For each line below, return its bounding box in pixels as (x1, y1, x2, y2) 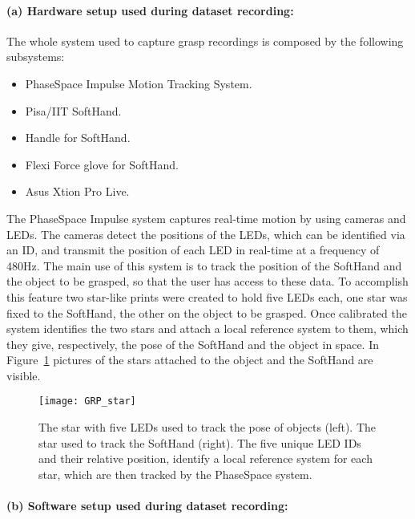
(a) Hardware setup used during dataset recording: (6, 2, 294, 18)
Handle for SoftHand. (25, 129, 131, 146)
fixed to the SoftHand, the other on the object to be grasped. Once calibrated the (6, 304, 407, 321)
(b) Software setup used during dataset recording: (6, 497, 288, 514)
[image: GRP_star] (38, 395, 136, 407)
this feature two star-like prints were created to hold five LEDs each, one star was (6, 288, 408, 305)
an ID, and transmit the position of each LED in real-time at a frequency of (6, 241, 380, 258)
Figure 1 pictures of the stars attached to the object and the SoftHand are (6, 351, 373, 368)
